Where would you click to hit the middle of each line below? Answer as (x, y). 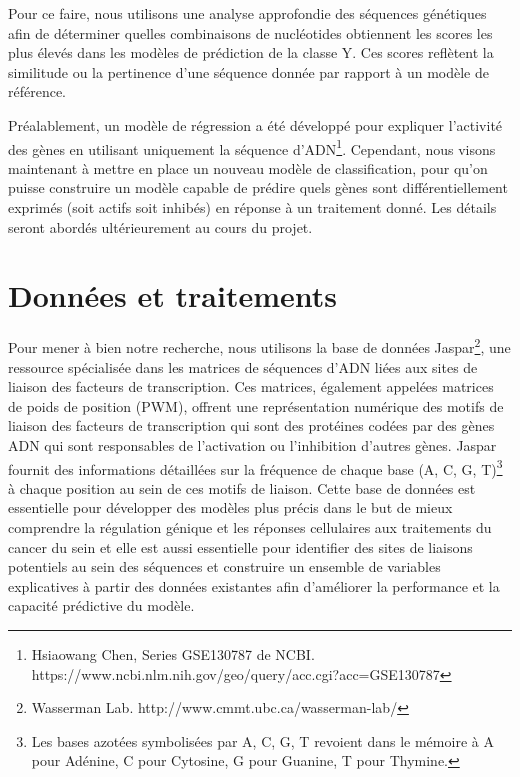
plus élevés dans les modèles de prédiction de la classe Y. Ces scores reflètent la (251, 52)
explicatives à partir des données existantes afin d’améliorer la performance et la (254, 585)
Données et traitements (172, 295)
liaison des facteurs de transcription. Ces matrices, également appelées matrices (251, 386)
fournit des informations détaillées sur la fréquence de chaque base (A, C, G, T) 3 (255, 467)
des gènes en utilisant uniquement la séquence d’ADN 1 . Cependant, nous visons (252, 147)
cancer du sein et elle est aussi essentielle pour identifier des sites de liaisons (240, 546)
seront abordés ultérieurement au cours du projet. (160, 226)
